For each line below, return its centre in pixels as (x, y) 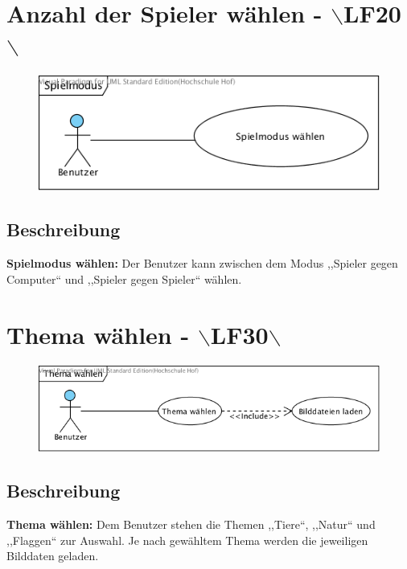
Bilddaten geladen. (53, 556)
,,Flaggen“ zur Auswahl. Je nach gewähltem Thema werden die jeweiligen (187, 540)
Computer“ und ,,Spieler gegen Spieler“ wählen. (124, 278)
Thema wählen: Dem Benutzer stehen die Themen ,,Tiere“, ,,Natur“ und (191, 524)
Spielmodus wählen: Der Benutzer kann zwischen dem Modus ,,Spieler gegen (202, 263)
